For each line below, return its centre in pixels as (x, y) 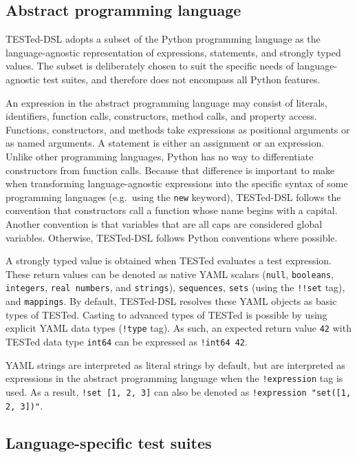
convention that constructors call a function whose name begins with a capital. (172, 210)
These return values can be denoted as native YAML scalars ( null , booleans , (170, 274)
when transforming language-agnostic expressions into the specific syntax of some (177, 183)
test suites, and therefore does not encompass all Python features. (182, 79)
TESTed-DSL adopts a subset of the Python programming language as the (163, 39)
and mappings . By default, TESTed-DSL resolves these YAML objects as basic (171, 301)
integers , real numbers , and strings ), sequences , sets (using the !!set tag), (175, 287)
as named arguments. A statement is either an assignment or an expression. (165, 143)
